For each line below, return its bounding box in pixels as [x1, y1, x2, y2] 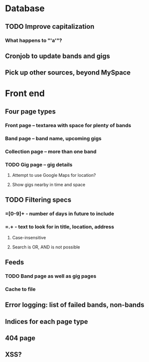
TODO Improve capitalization [5, 22, 94, 31]
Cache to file [5, 286, 36, 292]
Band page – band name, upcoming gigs [5, 135, 102, 142]
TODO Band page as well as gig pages [5, 272, 96, 279]
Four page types [5, 107, 56, 115]
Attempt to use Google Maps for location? [12, 172, 96, 178]
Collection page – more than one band [5, 148, 96, 155]
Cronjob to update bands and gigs [5, 52, 111, 60]
